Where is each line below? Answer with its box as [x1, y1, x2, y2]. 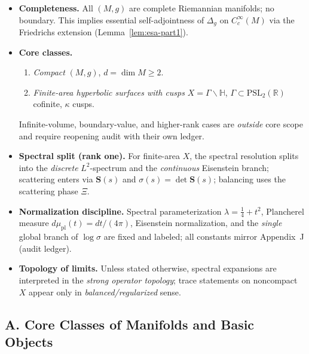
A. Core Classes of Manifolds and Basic [5, 315, 255, 333]
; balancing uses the [213, 173, 286, 185]
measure [19, 216, 49, 229]
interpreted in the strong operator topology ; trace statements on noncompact [19, 273, 298, 286]
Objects [5, 332, 53, 350]
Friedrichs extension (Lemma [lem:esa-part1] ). [19, 26, 188, 38]
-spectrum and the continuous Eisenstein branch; [90, 161, 269, 173]
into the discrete [19, 161, 78, 173]
